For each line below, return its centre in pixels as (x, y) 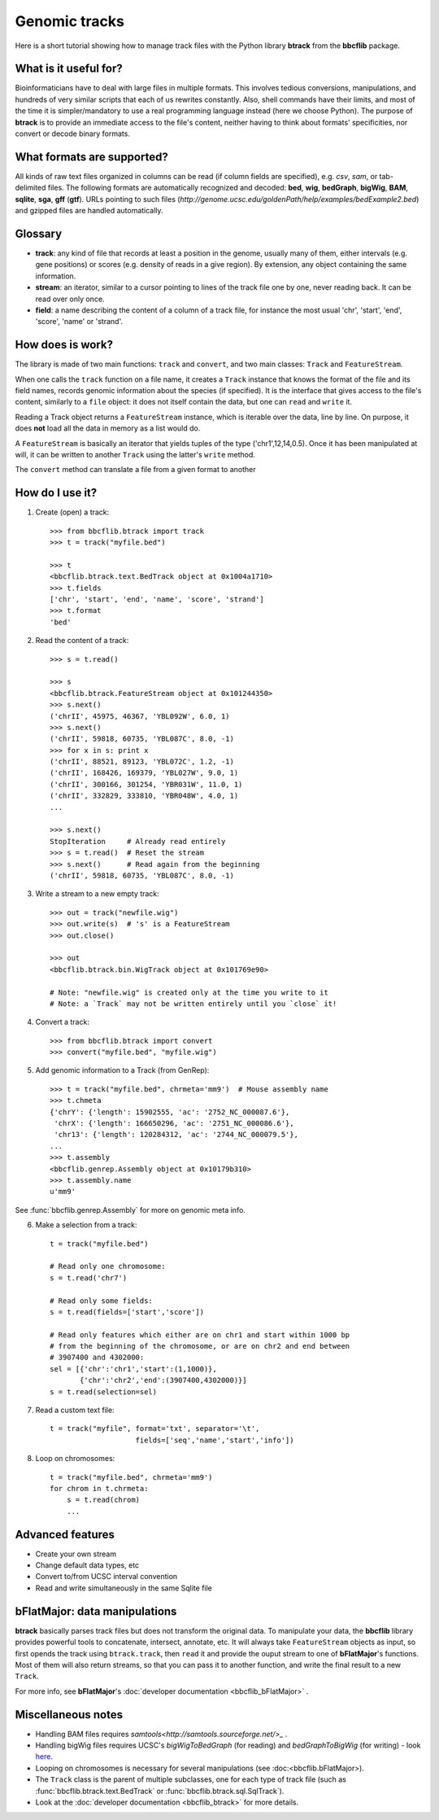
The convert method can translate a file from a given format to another (135, 470)
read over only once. (70, 299)
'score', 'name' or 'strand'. (79, 322)
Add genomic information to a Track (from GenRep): (122, 1070)
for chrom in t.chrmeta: (99, 1488)
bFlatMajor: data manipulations (96, 1611)
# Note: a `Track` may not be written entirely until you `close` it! (193, 1004)
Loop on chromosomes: (75, 1459)
